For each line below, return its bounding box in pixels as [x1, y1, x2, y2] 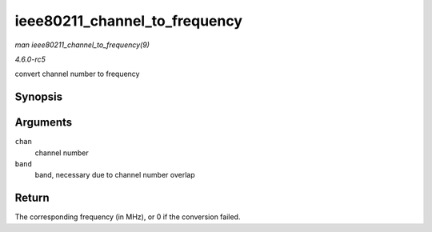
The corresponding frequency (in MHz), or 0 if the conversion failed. [14, 212, 241, 222]
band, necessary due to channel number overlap [34, 170, 195, 180]
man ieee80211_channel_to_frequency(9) [14, 40, 150, 50]
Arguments [14, 116, 73, 130]
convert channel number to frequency [14, 69, 140, 79]
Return [14, 191, 50, 205]
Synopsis [14, 90, 63, 104]
